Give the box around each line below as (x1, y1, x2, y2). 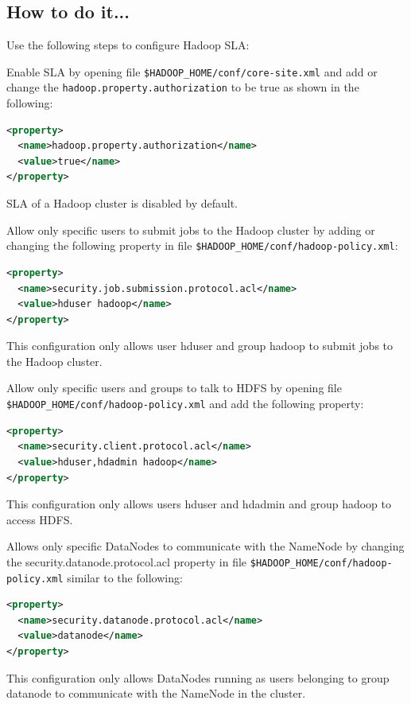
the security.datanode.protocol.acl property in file (6, 553, 247, 570)
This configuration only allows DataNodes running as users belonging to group (6, 669, 390, 686)
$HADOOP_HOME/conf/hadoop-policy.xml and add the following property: (6, 395, 364, 412)
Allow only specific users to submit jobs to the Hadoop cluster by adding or (6, 221, 375, 238)
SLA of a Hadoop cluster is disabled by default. (6, 195, 238, 212)
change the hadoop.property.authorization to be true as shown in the (6, 79, 359, 95)
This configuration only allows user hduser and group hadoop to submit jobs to (6, 337, 394, 354)
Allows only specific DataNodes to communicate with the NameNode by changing (6, 538, 405, 554)
